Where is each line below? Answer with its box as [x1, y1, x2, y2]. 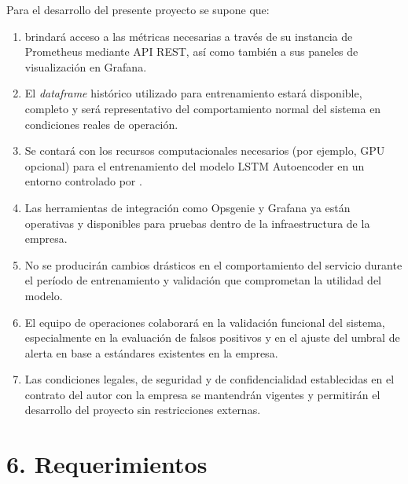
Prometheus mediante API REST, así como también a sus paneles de [24, 43, 358, 60]
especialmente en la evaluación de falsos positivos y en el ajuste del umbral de [24, 329, 400, 346]
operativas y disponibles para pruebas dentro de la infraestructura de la [24, 214, 370, 231]
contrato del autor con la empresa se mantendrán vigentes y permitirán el [24, 386, 380, 402]
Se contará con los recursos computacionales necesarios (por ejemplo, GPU [24, 142, 385, 159]
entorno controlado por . [24, 173, 142, 189]
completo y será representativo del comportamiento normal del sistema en [24, 100, 381, 116]
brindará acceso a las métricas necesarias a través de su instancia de [24, 27, 353, 44]
